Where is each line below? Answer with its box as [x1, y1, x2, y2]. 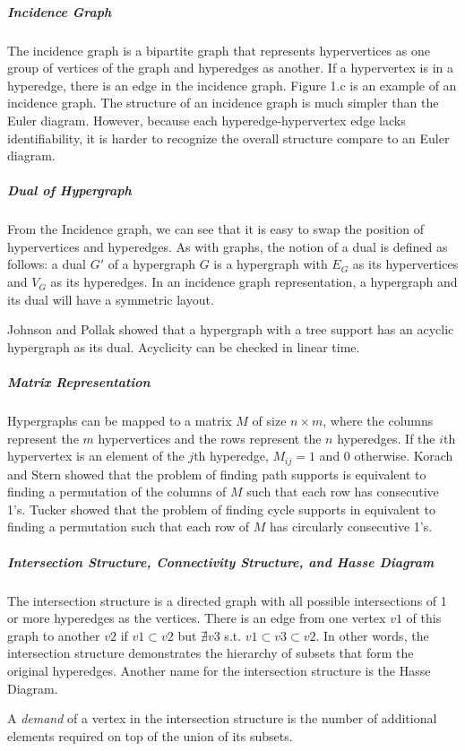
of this [406, 609, 442, 627]
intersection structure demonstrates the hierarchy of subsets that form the [7, 643, 414, 662]
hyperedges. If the [337, 428, 435, 447]
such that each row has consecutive [246, 482, 439, 501]
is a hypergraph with [213, 255, 328, 273]
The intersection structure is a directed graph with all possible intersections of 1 [7, 591, 447, 609]
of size [252, 411, 287, 429]
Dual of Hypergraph [7, 181, 132, 200]
